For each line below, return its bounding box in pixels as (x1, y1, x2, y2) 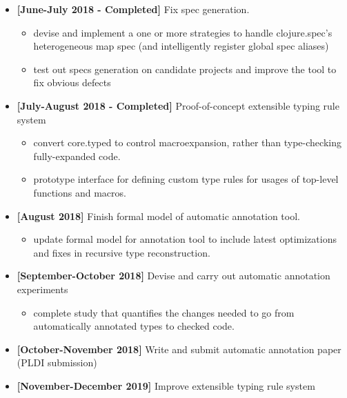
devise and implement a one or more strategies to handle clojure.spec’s (33, 25, 333, 39)
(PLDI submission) (17, 355, 97, 370)
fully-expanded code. (33, 148, 121, 163)
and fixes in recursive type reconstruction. (33, 245, 210, 259)
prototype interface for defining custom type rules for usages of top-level (33, 172, 339, 186)
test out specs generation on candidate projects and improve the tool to (33, 61, 337, 76)
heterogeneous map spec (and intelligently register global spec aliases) (33, 39, 329, 53)
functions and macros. (33, 185, 126, 199)
